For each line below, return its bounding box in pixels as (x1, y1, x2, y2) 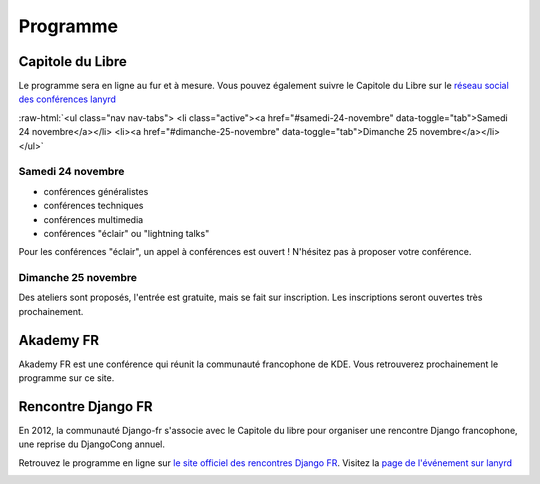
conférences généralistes (43, 185, 149, 197)
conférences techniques (43, 200, 144, 212)
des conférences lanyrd (18, 93, 117, 105)
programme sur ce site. (18, 372, 115, 384)
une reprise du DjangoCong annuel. (18, 438, 165, 450)
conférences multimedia (43, 213, 144, 225)
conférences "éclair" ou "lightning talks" (43, 227, 210, 239)
